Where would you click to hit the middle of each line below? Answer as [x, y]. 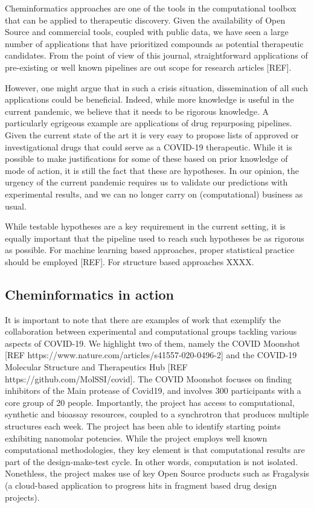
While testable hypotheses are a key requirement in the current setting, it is [145, 226]
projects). [22, 497]
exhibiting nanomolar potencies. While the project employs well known [136, 438]
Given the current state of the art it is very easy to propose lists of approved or [152, 134]
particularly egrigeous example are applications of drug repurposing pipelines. [149, 123]
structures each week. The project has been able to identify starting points [143, 426]
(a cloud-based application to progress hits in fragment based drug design [141, 485]
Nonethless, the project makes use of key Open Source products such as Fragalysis [157, 473]
